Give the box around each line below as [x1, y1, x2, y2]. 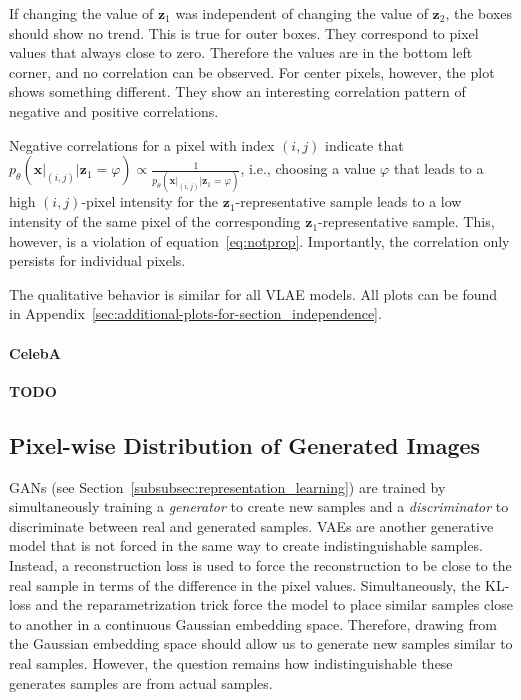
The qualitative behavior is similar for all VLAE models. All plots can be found [9, 283, 498, 304]
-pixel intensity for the [81, 191, 219, 212]
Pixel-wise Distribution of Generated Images [9, 429, 481, 460]
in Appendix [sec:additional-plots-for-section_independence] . [9, 303, 382, 324]
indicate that [325, 134, 404, 155]
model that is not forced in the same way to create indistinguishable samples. [9, 535, 483, 556]
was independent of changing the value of [175, 3, 428, 23]
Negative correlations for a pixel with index [9, 134, 275, 155]
